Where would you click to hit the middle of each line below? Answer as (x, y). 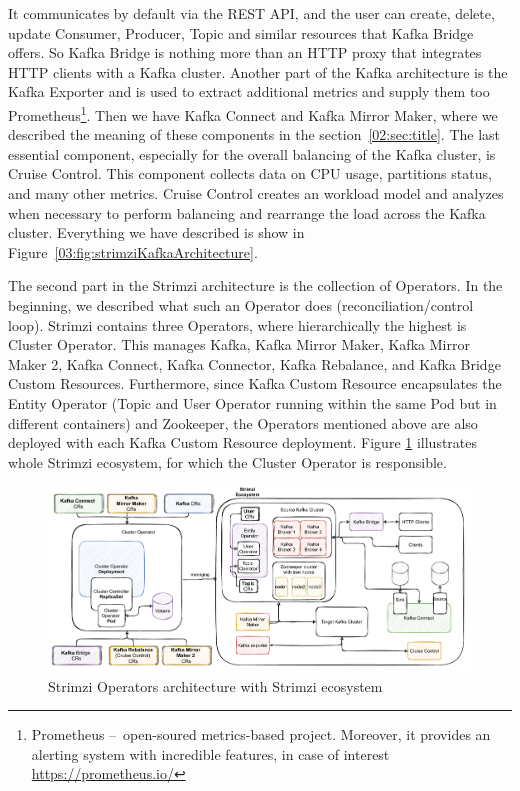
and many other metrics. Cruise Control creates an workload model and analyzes (256, 193)
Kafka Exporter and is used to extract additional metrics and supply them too (249, 91)
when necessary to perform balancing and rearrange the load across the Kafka (247, 212)
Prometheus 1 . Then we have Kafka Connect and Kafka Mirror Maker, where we (253, 113)
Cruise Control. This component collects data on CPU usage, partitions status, (250, 173)
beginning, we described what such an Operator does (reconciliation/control (241, 304)
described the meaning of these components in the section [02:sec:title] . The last (254, 134)
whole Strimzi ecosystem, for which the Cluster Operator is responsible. (227, 461)
